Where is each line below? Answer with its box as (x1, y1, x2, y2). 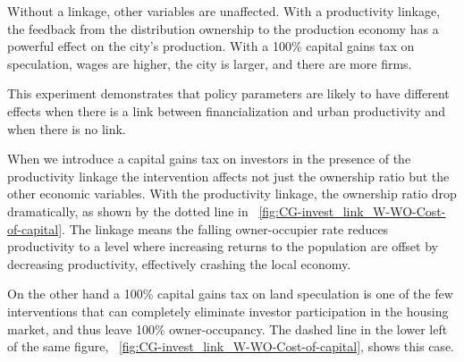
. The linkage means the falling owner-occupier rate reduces (62, 219, 389, 238)
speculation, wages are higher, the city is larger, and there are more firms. (7, 54, 412, 72)
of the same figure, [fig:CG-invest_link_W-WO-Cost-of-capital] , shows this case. (7, 337, 454, 356)
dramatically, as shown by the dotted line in (7, 201, 249, 220)
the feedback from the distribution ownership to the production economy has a (7, 19, 439, 38)
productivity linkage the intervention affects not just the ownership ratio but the (7, 166, 450, 185)
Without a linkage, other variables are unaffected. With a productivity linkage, (7, 2, 441, 20)
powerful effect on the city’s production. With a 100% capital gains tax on (7, 37, 415, 55)
